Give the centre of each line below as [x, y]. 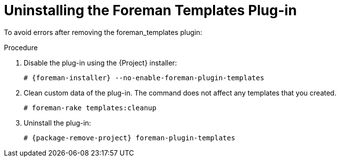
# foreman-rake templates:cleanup [90, 108]
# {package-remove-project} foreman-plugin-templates [129, 138]
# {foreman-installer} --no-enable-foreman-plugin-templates [144, 78]
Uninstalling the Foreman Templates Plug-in [151, 10]
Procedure [21, 47]
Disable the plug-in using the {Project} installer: [100, 63]
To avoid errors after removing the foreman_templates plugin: [103, 32]
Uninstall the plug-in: [57, 123]
